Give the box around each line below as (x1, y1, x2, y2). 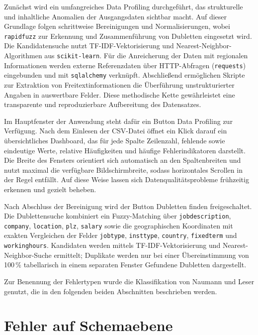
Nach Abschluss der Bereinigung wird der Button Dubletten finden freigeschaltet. (4, 201, 252, 211)
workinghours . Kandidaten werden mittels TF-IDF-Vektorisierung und (4, 240, 221, 250)
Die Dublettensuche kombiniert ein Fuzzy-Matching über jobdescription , (4, 211, 231, 221)
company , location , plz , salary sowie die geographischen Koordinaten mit (4, 220, 233, 230)
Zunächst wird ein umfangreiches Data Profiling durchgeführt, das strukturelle (4, 1, 243, 11)
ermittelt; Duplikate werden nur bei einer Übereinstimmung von (54, 249, 249, 260)
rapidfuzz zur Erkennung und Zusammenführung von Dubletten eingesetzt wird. (4, 30, 252, 41)
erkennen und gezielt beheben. (4, 184, 96, 194)
